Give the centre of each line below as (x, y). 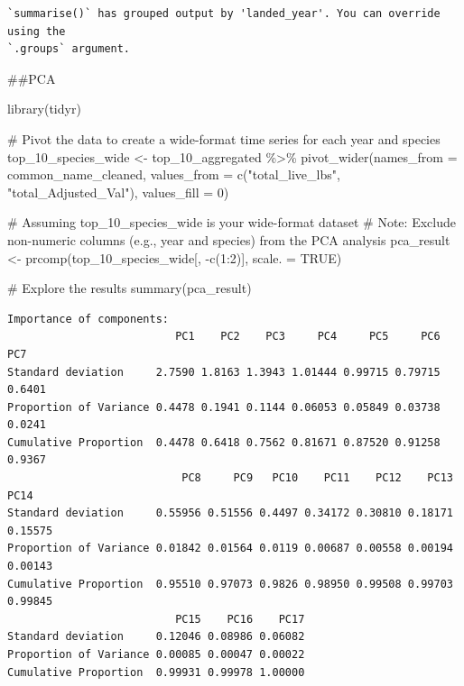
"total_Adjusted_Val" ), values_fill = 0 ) (118, 192)
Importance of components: (88, 319)
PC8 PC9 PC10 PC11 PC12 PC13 (317, 478)
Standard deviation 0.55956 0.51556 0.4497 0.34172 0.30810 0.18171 (230, 513)
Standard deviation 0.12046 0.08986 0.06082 (156, 637)
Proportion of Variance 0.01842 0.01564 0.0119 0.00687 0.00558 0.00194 (230, 549)
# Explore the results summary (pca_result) (130, 288)
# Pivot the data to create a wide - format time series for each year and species (224, 138)
